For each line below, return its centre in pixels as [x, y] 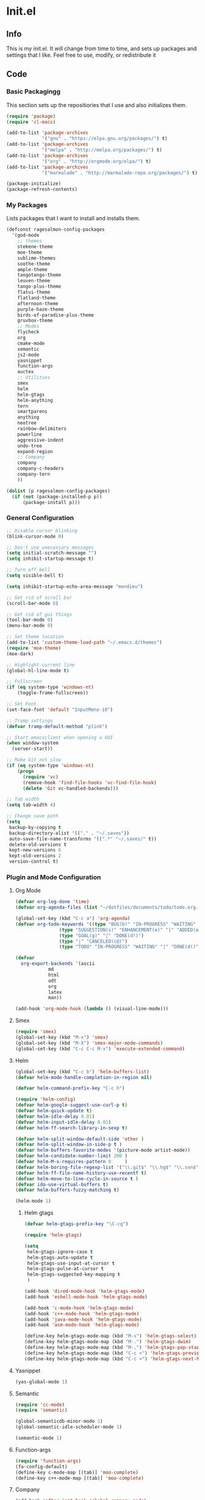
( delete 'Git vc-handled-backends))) [70, 788]
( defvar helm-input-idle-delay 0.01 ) [63, 1122]
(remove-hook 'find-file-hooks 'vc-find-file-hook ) [89, 782]
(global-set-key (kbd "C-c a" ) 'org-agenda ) [73, 919]
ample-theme [32, 269]
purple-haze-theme [41, 309]
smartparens [32, 412]
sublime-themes [37, 258]
